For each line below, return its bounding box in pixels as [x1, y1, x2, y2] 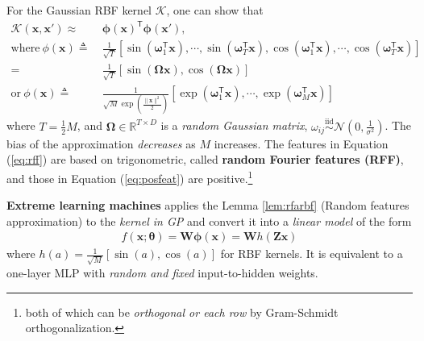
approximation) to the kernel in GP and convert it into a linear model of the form [6, 212, 412, 229]
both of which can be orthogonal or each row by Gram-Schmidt [25, 303, 339, 320]
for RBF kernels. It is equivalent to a [220, 245, 403, 262]
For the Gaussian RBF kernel [6, 2, 152, 18]
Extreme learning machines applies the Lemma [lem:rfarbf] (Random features [6, 197, 409, 214]
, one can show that [166, 2, 264, 18]
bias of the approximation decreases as [6, 135, 196, 152]
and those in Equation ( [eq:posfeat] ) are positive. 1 [6, 167, 253, 186]
